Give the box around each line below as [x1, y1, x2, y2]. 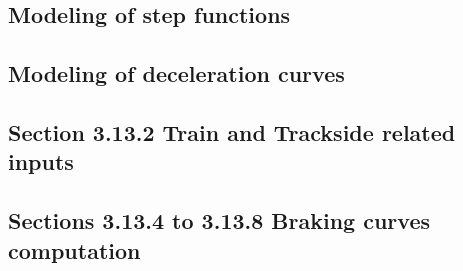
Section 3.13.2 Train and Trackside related [8, 116, 456, 147]
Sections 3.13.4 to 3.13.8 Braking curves [8, 205, 430, 236]
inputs [8, 146, 74, 177]
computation [8, 234, 141, 265]
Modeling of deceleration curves [8, 58, 345, 89]
